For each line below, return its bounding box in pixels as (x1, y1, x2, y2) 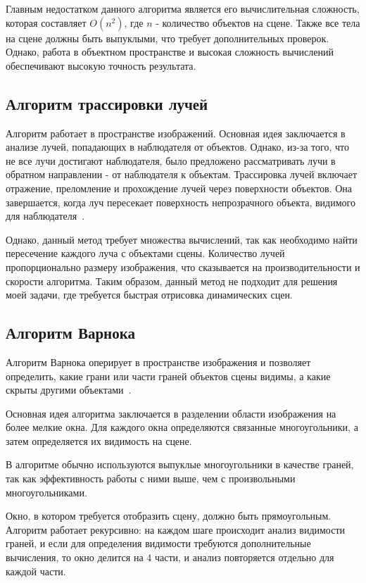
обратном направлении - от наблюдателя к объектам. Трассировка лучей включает (6, 167, 358, 182)
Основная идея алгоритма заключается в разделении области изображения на (6, 406, 336, 420)
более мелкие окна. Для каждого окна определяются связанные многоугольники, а (6, 420, 358, 434)
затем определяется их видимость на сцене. (6, 433, 192, 448)
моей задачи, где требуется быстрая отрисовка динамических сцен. (6, 287, 293, 302)
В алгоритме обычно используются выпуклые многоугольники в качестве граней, (6, 457, 354, 472)
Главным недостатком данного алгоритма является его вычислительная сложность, (6, 1, 360, 15)
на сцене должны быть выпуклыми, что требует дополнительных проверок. (6, 30, 329, 45)
